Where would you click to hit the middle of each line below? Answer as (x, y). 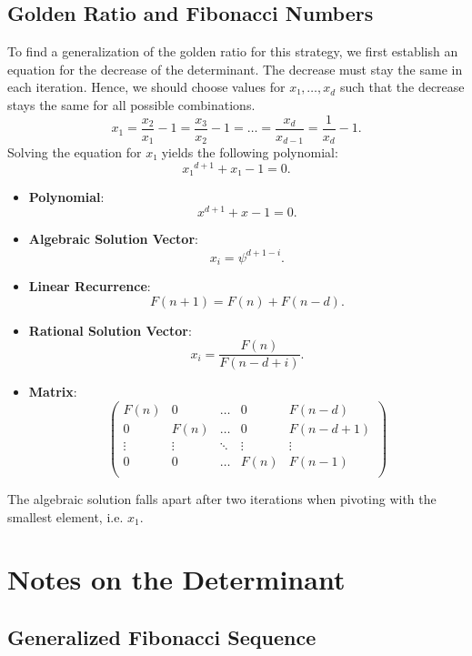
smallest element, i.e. (65, 516)
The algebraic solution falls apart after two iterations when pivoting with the (222, 499)
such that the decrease (402, 87)
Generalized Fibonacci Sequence (162, 637)
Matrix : (53, 392)
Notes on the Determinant (176, 579)
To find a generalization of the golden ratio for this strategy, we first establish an (233, 51)
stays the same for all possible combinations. (131, 104)
